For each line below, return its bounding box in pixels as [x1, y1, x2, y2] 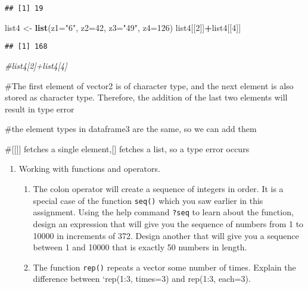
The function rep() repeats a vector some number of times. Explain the [33, 260, 296, 273]
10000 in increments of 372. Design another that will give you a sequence [33, 229, 299, 241]
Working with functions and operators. [18, 162, 160, 175]
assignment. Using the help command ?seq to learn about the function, [33, 206, 294, 218]
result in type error [5, 102, 74, 115]
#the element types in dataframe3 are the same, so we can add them [5, 122, 257, 135]
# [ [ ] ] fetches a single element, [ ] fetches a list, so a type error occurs [5, 142, 250, 155]
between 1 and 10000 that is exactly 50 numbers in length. [33, 241, 247, 253]
